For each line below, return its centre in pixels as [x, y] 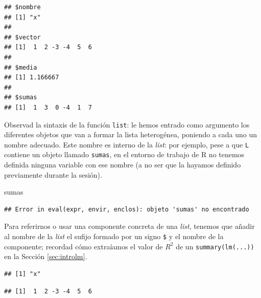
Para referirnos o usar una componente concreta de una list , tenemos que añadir [129, 226]
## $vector [22, 37]
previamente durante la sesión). [53, 174]
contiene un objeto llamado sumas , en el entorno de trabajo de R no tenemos [124, 154]
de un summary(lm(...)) [215, 246]
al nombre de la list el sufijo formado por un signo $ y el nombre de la [114, 236]
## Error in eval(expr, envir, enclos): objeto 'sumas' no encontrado [127, 209]
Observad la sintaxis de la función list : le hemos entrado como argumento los [127, 124]
